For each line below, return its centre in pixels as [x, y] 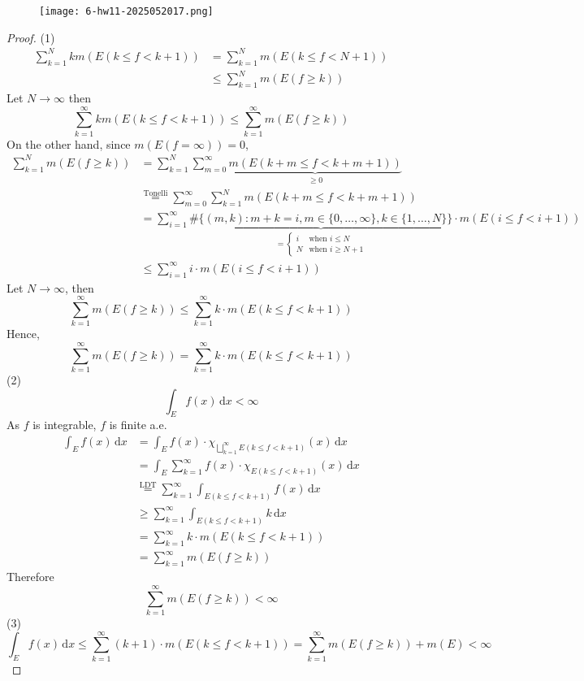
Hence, [23, 334]
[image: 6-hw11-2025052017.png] [126, 11]
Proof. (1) [31, 37]
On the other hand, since [69, 143]
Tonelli [156, 193]
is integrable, [65, 425]
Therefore [30, 577]
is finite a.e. [138, 425]
